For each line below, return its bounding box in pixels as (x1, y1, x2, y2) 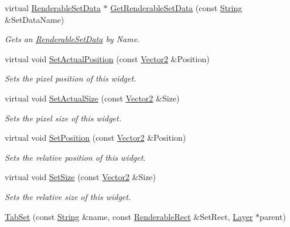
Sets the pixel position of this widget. (5, 72, 137, 84)
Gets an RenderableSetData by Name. (5, 33, 140, 45)
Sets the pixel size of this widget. (5, 111, 122, 124)
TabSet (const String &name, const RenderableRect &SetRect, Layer (5, 210, 253, 222)
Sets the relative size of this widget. (5, 190, 131, 202)
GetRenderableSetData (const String (110, 2, 243, 13)
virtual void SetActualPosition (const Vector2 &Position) (5, 52, 210, 65)
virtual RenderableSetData (5, 2, 101, 13)
